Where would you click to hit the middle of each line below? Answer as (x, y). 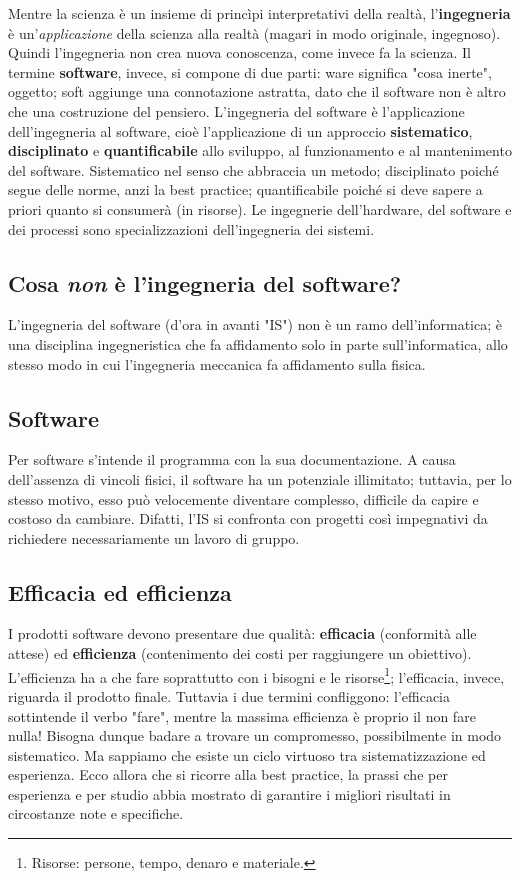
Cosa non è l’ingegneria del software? (205, 282)
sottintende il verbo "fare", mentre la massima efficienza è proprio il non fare (242, 715)
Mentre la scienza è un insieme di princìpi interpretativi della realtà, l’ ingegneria (259, 13)
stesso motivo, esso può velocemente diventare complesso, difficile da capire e (243, 498)
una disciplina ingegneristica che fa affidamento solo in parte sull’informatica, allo (258, 343)
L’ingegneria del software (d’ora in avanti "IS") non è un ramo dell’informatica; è (255, 324)
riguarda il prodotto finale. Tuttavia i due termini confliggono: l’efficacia (229, 695)
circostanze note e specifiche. (96, 813)
